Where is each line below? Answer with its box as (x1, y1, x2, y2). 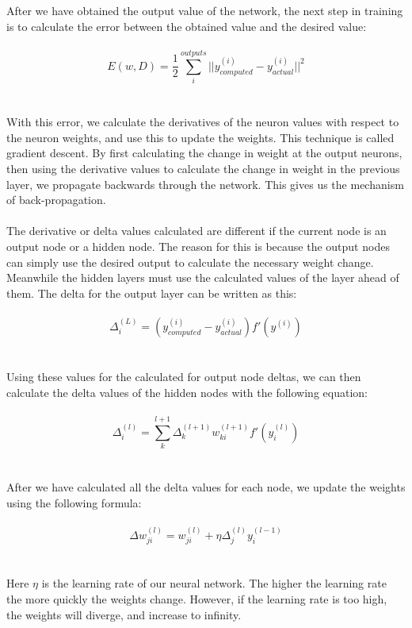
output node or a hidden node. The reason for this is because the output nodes (6, 238, 390, 255)
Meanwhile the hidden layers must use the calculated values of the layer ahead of (6, 269, 399, 286)
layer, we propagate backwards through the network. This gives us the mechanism (6, 175, 404, 192)
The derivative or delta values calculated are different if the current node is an (6, 222, 387, 239)
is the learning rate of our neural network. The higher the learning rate (41, 575, 387, 591)
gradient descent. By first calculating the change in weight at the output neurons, (6, 144, 402, 161)
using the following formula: (6, 494, 142, 510)
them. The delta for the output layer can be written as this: (6, 284, 297, 301)
